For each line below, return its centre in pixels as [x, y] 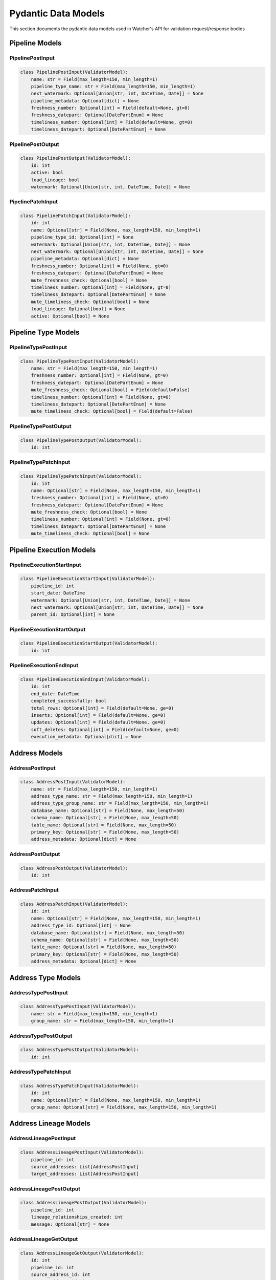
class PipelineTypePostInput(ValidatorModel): [79, 361]
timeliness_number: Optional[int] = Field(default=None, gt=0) [112, 122]
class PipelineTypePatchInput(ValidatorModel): [81, 476]
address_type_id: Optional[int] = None [81, 926]
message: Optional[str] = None [70, 1224]
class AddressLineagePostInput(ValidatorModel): [82, 1153]
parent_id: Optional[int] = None [73, 615]
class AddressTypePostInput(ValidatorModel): [78, 1007]
